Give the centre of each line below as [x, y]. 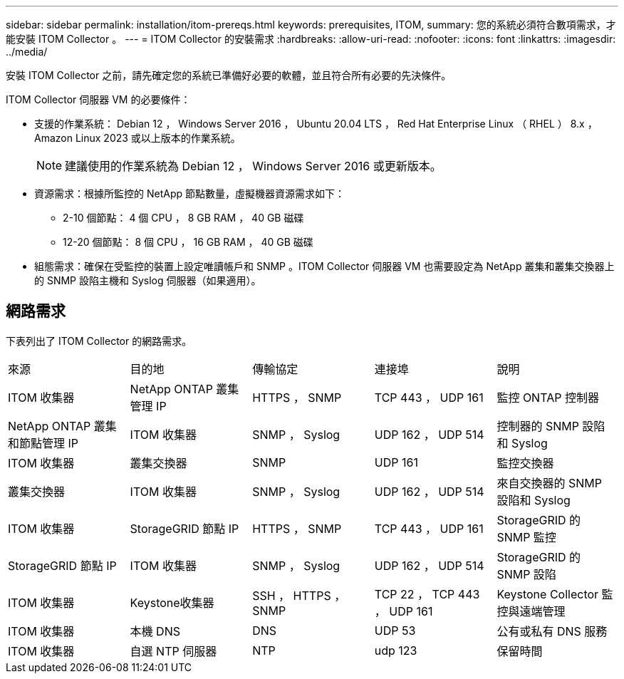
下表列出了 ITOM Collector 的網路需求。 [99, 341]
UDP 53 [395, 630]
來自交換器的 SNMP [549, 483]
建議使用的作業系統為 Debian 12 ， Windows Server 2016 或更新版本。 [253, 166]
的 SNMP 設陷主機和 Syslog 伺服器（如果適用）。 [148, 280]
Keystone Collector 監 [555, 594]
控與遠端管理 [531, 611]
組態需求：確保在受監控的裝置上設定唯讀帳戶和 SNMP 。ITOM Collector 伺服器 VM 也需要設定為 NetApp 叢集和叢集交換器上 [324, 266]
